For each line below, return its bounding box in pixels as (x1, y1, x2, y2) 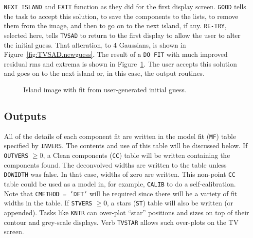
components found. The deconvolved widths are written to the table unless (4, 159, 227, 170)
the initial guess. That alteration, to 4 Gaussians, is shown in (4, 39, 186, 50)
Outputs (4, 108, 46, 123)
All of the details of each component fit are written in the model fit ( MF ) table (4, 131, 236, 141)
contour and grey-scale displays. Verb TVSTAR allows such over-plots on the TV (4, 217, 239, 227)
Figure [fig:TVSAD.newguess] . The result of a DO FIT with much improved (4, 49, 228, 59)
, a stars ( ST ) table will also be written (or (107, 198, 234, 208)
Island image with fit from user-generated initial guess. (23, 85, 186, 94)
